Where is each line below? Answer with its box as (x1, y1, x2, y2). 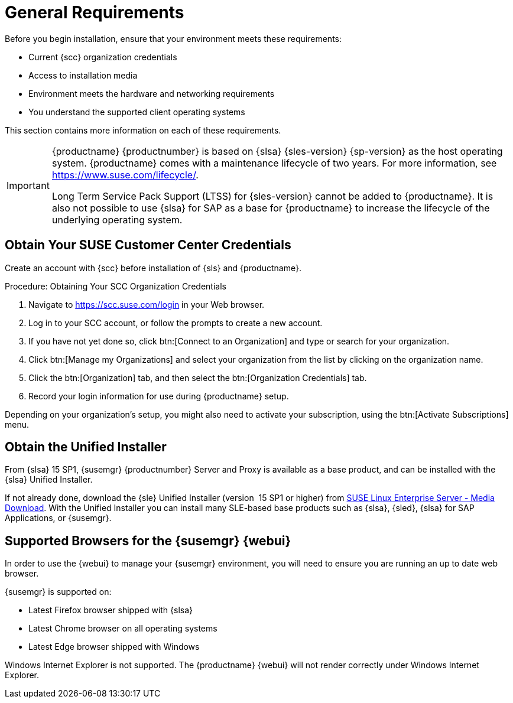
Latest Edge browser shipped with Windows (28, 642, 200, 652)
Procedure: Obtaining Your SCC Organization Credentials (5, 281, 226, 291)
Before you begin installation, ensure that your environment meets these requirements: (5, 33, 342, 44)
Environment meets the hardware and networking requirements (28, 88, 275, 99)
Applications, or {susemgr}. (5, 513, 112, 523)
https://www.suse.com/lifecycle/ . (51, 168, 199, 181)
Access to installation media (28, 70, 138, 80)
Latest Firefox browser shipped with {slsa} (28, 605, 193, 616)
